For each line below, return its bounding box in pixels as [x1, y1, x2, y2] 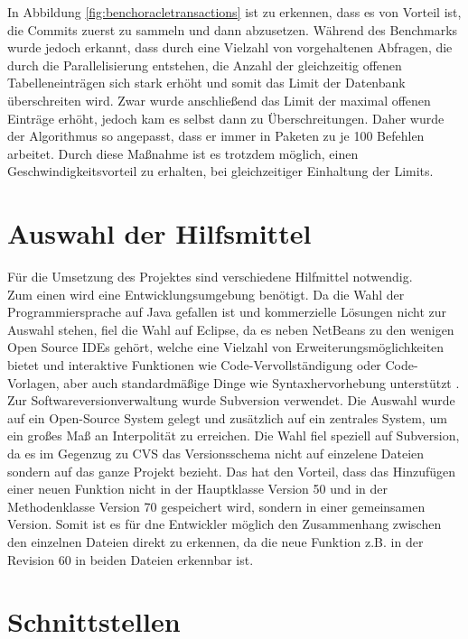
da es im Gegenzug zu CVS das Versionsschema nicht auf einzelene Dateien [7, 444, 425, 462]
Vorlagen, [7, 373, 60, 392]
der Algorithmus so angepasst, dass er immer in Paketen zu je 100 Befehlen [7, 126, 425, 145]
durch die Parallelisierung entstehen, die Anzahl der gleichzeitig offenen [7, 55, 402, 74]
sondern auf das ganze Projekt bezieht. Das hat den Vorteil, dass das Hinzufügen [7, 461, 456, 480]
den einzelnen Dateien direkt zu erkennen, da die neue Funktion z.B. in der [7, 532, 424, 551]
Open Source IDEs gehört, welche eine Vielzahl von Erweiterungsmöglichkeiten [7, 338, 445, 357]
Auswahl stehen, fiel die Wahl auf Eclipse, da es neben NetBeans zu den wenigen [7, 319, 454, 338]
